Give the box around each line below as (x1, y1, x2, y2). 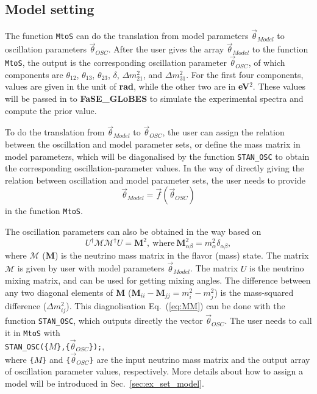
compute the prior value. (5, 104, 97, 116)
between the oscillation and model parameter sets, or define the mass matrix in (5, 137, 301, 150)
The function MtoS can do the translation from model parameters (5, 29, 249, 42)
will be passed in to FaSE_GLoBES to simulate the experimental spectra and (5, 91, 304, 104)
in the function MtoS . (5, 204, 83, 217)
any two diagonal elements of (5, 285, 113, 298)
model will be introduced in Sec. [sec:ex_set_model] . (5, 377, 204, 390)
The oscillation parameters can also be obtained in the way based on (5, 225, 262, 238)
